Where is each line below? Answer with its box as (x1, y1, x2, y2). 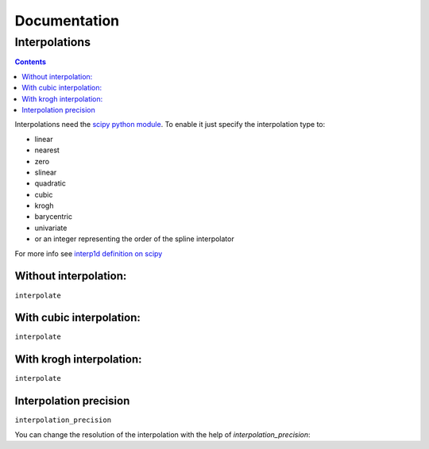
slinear (34, 167, 57, 177)
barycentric (34, 212, 73, 221)
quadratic (34, 178, 67, 188)
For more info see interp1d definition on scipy (14, 248, 163, 258)
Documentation (14, 12, 120, 29)
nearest (34, 145, 60, 155)
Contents (14, 57, 47, 67)
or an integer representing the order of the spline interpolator (34, 234, 234, 244)
